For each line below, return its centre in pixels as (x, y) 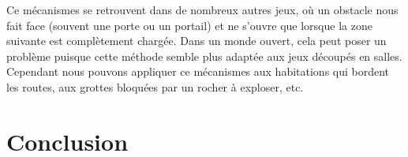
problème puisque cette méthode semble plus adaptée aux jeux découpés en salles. (204, 56)
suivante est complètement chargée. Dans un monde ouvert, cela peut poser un (197, 41)
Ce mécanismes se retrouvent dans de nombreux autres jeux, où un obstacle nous (202, 9)
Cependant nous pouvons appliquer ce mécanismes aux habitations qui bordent (198, 71)
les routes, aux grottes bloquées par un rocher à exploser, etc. (155, 86)
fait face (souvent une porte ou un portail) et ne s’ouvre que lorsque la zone (189, 25)
